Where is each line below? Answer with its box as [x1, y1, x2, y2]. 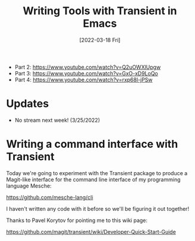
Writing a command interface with [6, 138, 178, 151]
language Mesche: [6, 182, 52, 189]
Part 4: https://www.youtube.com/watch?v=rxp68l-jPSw [14, 76, 153, 83]
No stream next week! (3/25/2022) [14, 116, 100, 123]
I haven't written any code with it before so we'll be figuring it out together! [6, 205, 189, 212]
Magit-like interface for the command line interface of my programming [6, 176, 181, 183]
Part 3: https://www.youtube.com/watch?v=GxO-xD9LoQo [14, 69, 159, 77]
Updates [6, 97, 49, 110]
